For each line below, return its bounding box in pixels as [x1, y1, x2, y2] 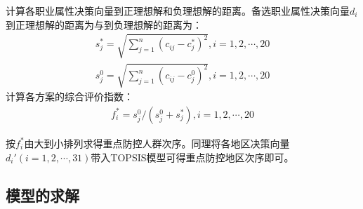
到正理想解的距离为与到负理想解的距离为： [6, 17, 202, 32]
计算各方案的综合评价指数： [6, 89, 133, 104]
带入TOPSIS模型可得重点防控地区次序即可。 [91, 149, 294, 164]
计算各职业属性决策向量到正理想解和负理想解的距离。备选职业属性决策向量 [6, 4, 350, 18]
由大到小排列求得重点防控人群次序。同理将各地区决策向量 [24, 135, 290, 150]
